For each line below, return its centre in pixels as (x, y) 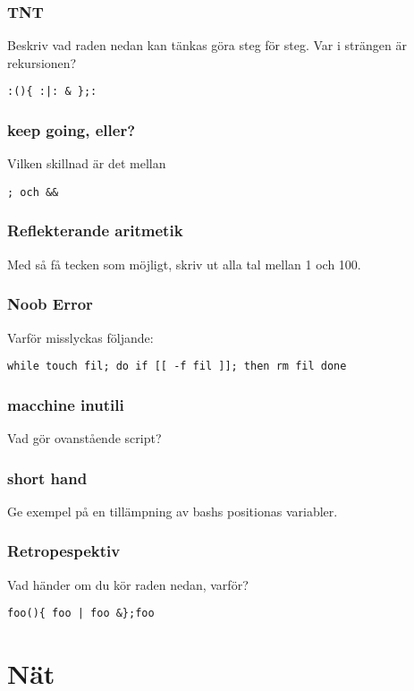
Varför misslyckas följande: (80, 337)
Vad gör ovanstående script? (84, 438)
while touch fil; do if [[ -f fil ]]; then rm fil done (177, 367)
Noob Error (50, 304)
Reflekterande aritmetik (95, 230)
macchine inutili (66, 404)
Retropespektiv (64, 551)
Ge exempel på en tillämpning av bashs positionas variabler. (173, 511)
